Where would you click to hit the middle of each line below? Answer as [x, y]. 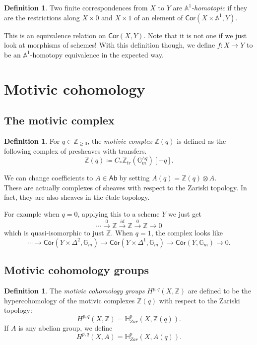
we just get [185, 213]
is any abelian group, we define [65, 328]
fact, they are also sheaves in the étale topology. [77, 197]
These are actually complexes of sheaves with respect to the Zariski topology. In [126, 187]
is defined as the [201, 141]
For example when [32, 213]
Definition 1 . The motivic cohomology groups [74, 291]
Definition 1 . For [32, 141]
